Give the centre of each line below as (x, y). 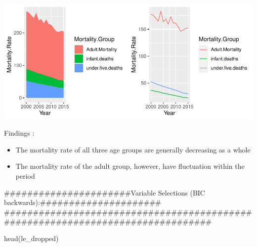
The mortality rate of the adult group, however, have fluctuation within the (130, 166)
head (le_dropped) (31, 238)
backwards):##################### (83, 202)
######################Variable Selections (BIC (105, 192)
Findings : (19, 133)
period (25, 175)
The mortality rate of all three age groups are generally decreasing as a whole (133, 149)
